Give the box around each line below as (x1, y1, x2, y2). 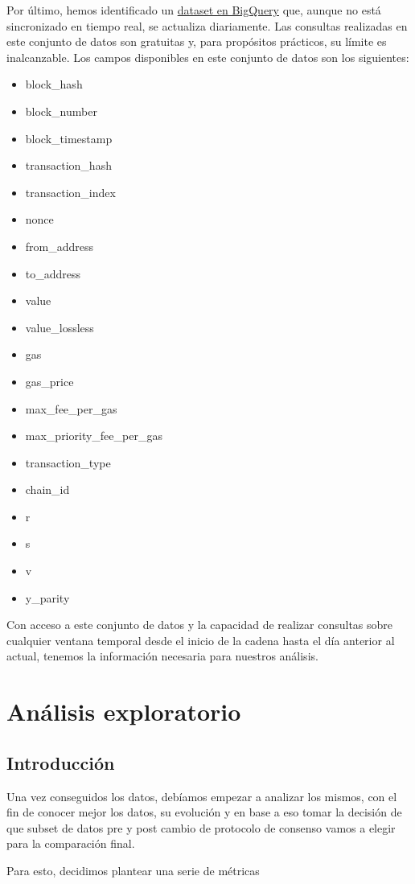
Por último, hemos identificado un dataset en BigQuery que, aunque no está (6, 2, 381, 18)
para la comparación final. (6, 835, 135, 852)
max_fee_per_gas (25, 400, 117, 417)
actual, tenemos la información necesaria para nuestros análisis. (6, 648, 318, 664)
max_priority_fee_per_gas (25, 427, 162, 444)
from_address (25, 237, 94, 254)
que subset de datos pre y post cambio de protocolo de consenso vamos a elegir (6, 819, 396, 836)
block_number (25, 102, 97, 119)
